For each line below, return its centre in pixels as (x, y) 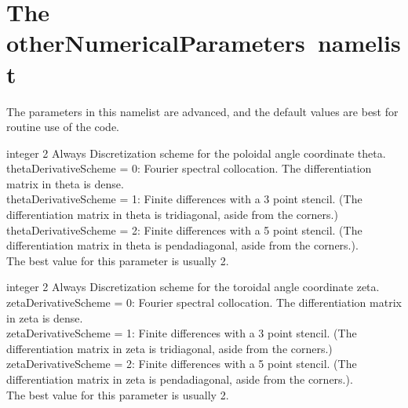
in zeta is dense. (45, 317)
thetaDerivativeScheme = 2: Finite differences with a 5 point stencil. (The (184, 229)
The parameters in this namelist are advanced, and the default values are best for (202, 111)
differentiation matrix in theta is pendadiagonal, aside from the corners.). (182, 245)
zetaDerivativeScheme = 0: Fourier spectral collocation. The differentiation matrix (204, 302)
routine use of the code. (63, 127)
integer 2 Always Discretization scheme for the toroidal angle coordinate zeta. (193, 287)
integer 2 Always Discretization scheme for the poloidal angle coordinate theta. (196, 153)
